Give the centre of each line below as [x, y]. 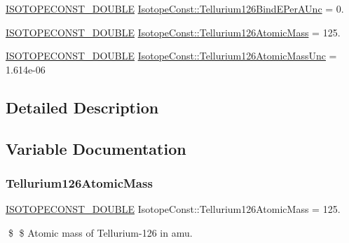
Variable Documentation [96, 148]
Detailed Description [82, 107]
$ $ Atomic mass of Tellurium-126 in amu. [100, 232]
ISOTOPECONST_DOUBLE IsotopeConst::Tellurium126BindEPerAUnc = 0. [175, 8]
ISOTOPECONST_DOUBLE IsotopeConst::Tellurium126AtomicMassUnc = [171, 56]
